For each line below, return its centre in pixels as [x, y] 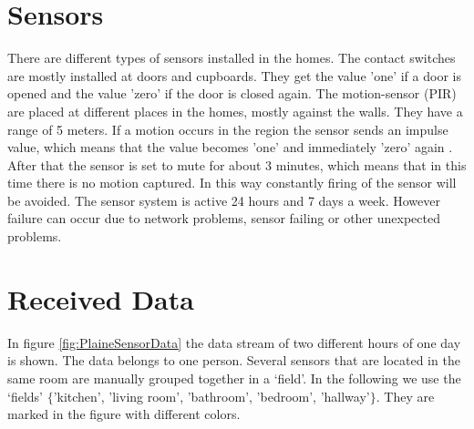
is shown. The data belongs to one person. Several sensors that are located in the [234, 360]
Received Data [101, 298]
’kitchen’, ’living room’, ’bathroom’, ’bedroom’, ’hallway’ [211, 396]
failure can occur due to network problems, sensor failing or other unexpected [224, 218]
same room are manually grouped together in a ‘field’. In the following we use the [234, 378]
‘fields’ [25, 396]
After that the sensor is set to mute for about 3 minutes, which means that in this [237, 164]
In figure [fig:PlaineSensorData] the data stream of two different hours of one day [234, 342]
